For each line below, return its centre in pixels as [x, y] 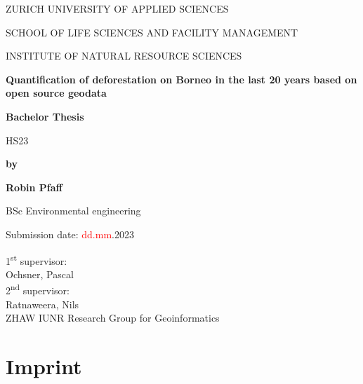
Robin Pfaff [34, 187]
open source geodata [56, 93]
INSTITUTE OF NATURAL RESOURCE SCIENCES [124, 56]
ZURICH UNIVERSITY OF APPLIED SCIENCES [117, 8]
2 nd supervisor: [38, 289]
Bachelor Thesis [45, 116]
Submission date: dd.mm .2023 [70, 234]
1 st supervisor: [37, 259]
